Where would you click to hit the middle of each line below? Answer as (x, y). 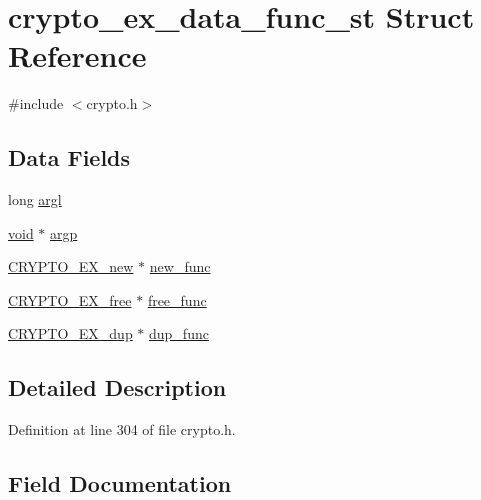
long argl (35, 199)
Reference (77, 55)
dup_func (179, 333)
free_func (177, 299)
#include (36, 103)
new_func (180, 266)
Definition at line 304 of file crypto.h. (122, 429)
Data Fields (69, 157)
